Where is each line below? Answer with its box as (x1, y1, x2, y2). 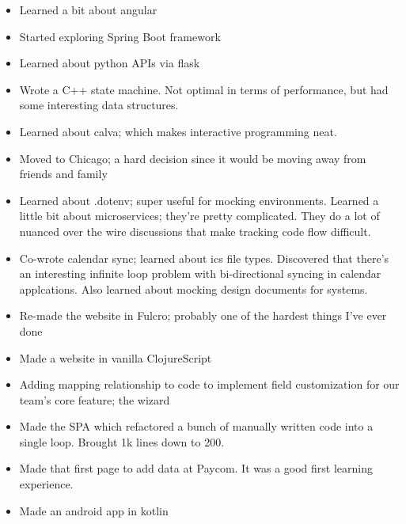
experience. (19, 476, 74, 492)
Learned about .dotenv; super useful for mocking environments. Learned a (19, 192, 379, 208)
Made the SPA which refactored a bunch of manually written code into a (19, 418, 374, 435)
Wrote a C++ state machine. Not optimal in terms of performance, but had (19, 81, 389, 97)
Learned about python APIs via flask (19, 55, 200, 71)
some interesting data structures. (19, 97, 179, 113)
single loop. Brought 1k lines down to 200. (19, 433, 225, 450)
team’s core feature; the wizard (19, 391, 170, 408)
